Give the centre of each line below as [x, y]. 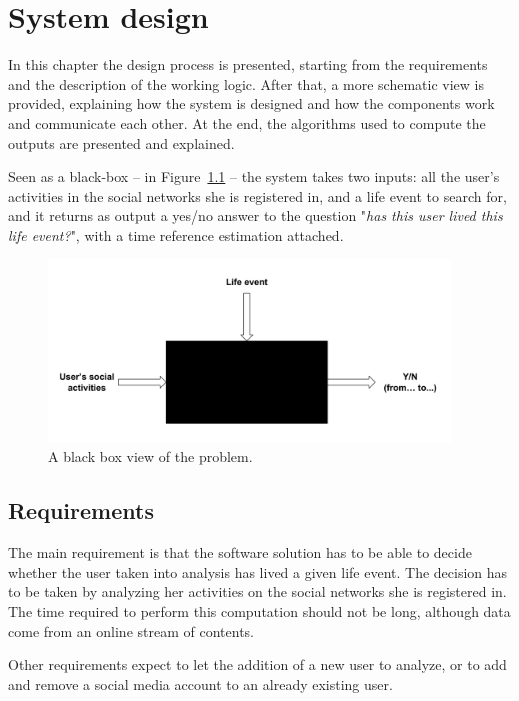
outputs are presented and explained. [121, 142]
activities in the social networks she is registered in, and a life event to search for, [257, 195]
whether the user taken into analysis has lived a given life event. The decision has [258, 571]
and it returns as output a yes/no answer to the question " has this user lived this [255, 215]
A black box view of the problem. [150, 456]
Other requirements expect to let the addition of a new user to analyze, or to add [257, 664]
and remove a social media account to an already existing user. [200, 683]
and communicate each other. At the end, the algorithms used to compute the [247, 122]
